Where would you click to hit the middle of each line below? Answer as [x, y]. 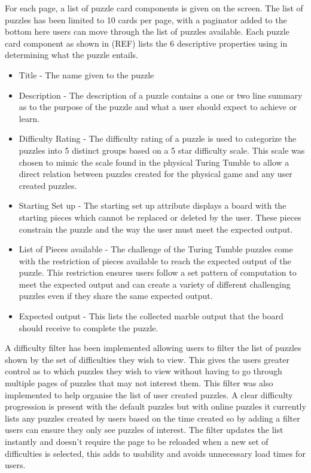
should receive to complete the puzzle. [89, 327]
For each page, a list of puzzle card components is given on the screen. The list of [154, 8]
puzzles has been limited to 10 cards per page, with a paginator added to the [146, 19]
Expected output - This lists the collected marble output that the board [151, 316]
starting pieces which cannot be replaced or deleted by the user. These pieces [160, 217]
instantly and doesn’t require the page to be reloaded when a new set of [137, 441]
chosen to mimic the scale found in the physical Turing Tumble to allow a [154, 162]
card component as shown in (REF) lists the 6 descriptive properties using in [146, 43]
